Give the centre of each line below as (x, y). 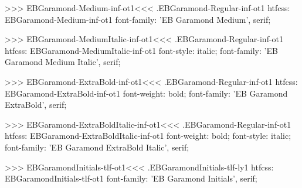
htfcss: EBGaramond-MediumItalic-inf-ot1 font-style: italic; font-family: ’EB (141, 50)
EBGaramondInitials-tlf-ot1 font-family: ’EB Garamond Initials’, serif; (131, 178)
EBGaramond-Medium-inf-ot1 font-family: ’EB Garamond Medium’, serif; (138, 19)
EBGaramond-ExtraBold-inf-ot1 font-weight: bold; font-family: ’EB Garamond (146, 93)
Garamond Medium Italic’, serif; (63, 62)
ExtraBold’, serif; (36, 105)
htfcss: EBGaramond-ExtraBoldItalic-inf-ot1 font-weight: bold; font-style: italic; (148, 136)
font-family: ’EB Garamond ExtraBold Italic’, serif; (97, 147)
